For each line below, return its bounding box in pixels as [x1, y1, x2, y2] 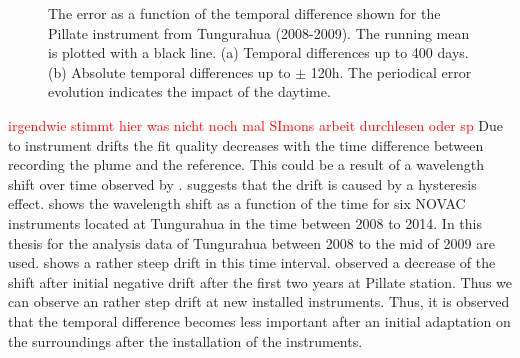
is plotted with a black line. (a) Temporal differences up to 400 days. [48, 42, 469, 63]
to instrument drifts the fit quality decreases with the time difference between [8, 134, 484, 155]
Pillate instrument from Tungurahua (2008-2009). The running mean [48, 22, 470, 43]
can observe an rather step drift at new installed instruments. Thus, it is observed [8, 291, 510, 312]
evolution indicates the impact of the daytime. [48, 81, 331, 102]
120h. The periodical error [310, 61, 472, 82]
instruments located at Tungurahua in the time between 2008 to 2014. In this [8, 212, 482, 233]
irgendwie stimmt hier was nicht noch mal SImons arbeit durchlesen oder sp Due [8, 114, 504, 135]
